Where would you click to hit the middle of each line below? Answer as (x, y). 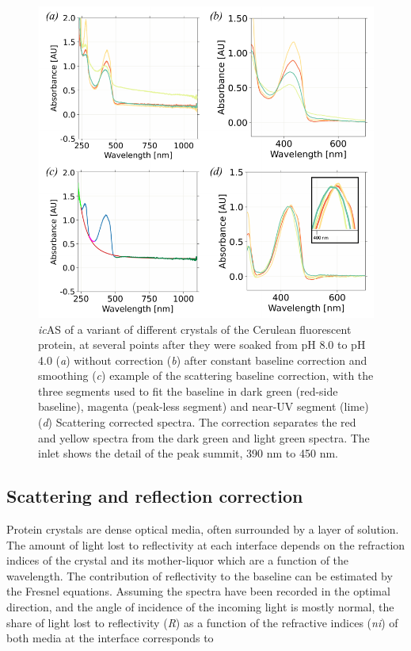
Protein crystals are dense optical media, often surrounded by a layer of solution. (203, 529)
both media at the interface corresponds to (110, 638)
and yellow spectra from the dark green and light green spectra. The (204, 437)
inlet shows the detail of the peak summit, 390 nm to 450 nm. (188, 453)
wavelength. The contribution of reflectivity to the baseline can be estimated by (200, 575)
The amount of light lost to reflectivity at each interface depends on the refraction (206, 544)
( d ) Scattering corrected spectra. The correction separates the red (197, 422)
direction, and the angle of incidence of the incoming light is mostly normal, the (200, 607)
